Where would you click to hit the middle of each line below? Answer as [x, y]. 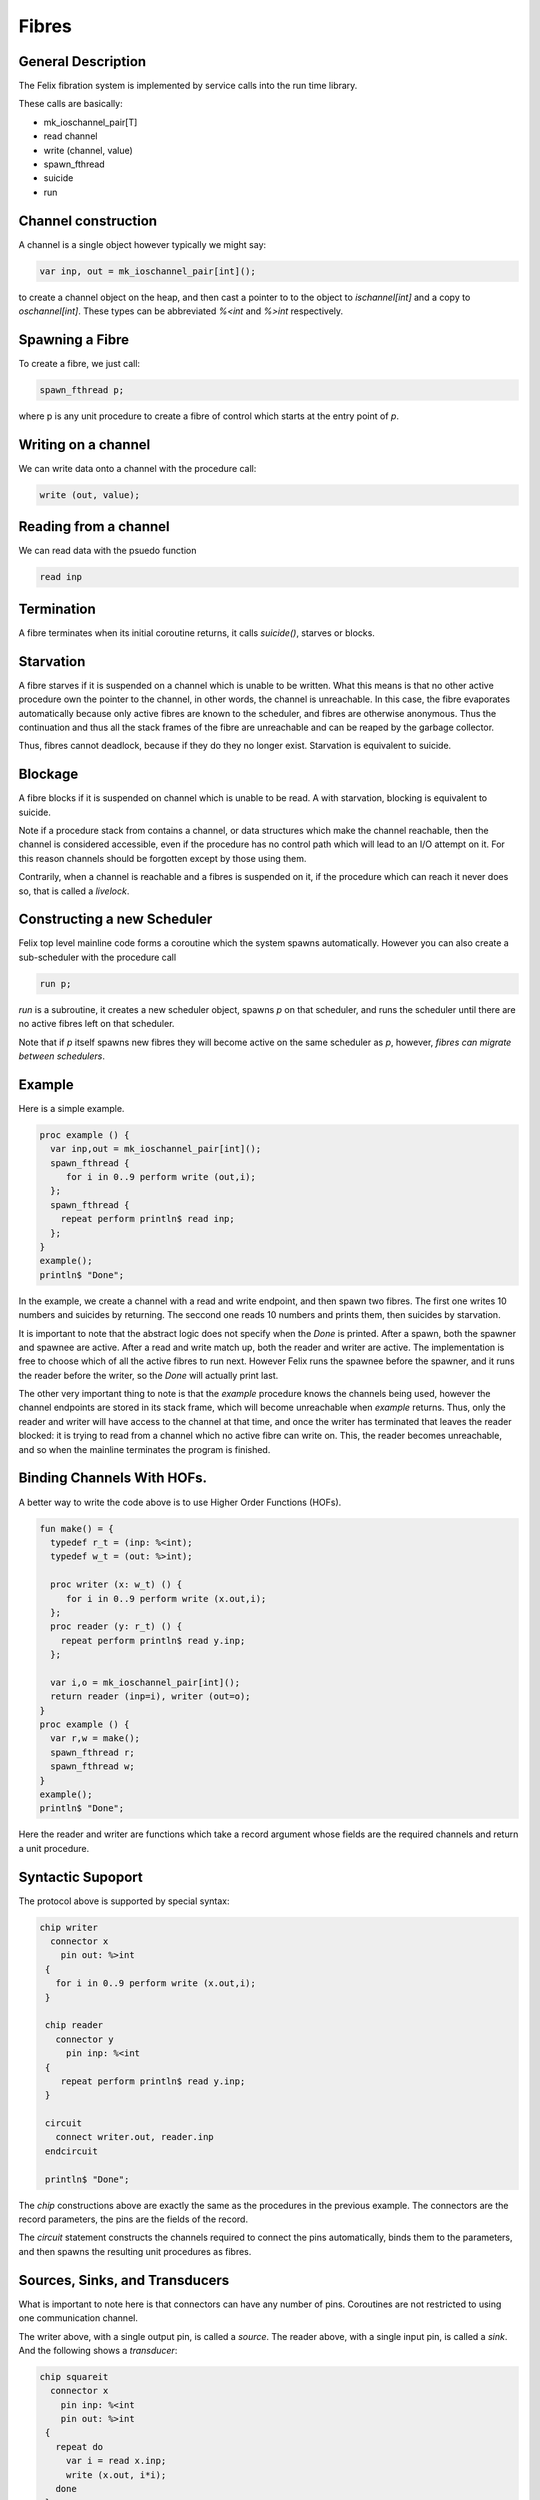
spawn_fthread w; [92, 1766]
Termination [57, 608]
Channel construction [88, 220]
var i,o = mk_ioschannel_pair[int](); [145, 1682]
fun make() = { [76, 1528]
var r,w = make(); [95, 1738]
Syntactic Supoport [81, 1876]
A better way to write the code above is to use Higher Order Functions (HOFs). [180, 1502]
